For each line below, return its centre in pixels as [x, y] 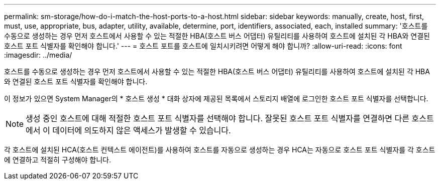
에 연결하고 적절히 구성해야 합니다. [58, 160]
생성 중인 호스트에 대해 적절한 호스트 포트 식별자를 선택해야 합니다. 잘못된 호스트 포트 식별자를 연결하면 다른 [218, 118]
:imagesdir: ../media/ [38, 55]
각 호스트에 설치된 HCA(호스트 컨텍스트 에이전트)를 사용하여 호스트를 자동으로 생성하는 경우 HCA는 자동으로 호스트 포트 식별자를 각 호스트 [220, 150]
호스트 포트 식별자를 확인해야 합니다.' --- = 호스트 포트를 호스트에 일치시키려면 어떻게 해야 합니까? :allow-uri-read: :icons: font [203, 46]
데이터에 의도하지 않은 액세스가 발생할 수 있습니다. [142, 130]
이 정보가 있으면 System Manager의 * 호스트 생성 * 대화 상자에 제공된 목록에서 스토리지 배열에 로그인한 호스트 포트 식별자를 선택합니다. [216, 99]
